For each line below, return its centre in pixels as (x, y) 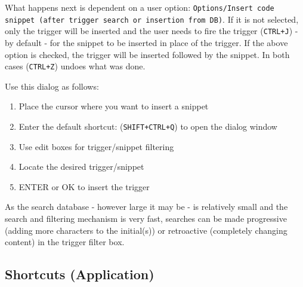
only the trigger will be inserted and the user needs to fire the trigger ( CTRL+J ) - (151, 31)
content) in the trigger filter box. (65, 242)
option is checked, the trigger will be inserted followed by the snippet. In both (147, 54)
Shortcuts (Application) (80, 274)
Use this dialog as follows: (52, 86)
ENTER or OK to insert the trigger (84, 186)
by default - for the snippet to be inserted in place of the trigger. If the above (146, 42)
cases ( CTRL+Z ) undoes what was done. (75, 66)
